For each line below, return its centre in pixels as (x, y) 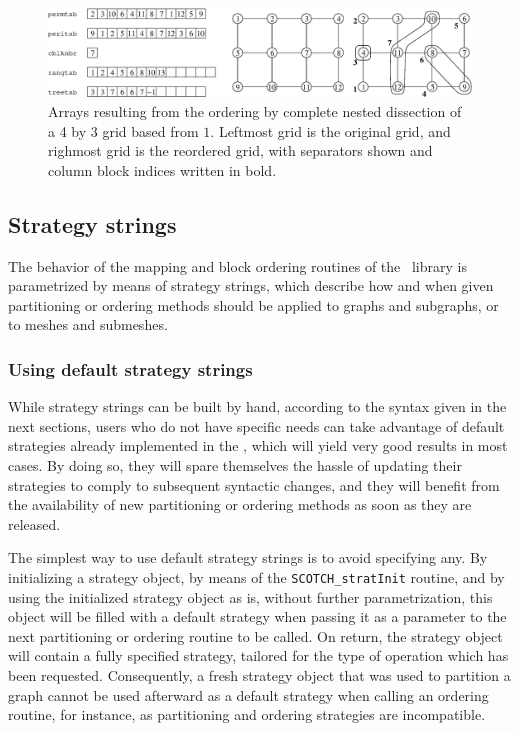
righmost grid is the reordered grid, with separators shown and (240, 150)
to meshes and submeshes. (88, 324)
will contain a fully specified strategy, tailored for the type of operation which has (258, 655)
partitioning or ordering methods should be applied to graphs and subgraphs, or (253, 304)
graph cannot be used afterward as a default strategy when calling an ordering (248, 694)
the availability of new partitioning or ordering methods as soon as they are (240, 504)
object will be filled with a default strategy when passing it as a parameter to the (257, 616)
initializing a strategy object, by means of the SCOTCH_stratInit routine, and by (256, 576)
